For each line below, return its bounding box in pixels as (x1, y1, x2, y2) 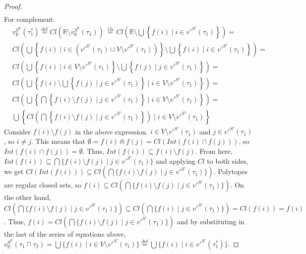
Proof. (4, 1, 22, 11)
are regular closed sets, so (4, 180, 81, 190)
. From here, (195, 145, 233, 156)
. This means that (31, 135, 86, 146)
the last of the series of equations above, (4, 228, 126, 239)
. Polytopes (213, 166, 248, 177)
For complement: (4, 14, 55, 24)
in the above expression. (75, 126, 148, 136)
